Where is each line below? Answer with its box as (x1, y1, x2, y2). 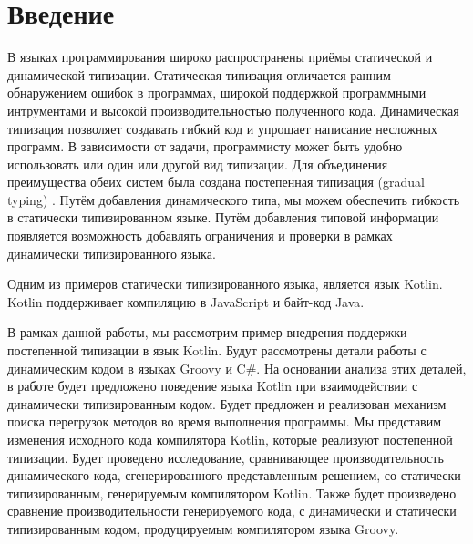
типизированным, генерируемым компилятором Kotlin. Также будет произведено (7, 483, 457, 502)
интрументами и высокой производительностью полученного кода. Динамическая (7, 100, 459, 119)
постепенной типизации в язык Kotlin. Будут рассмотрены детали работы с (7, 341, 427, 360)
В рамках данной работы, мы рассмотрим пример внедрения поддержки (7, 323, 407, 342)
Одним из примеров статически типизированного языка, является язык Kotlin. (7, 274, 443, 293)
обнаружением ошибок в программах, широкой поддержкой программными (7, 83, 427, 102)
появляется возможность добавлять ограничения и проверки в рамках (7, 226, 393, 245)
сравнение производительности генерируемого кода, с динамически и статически (7, 501, 457, 520)
